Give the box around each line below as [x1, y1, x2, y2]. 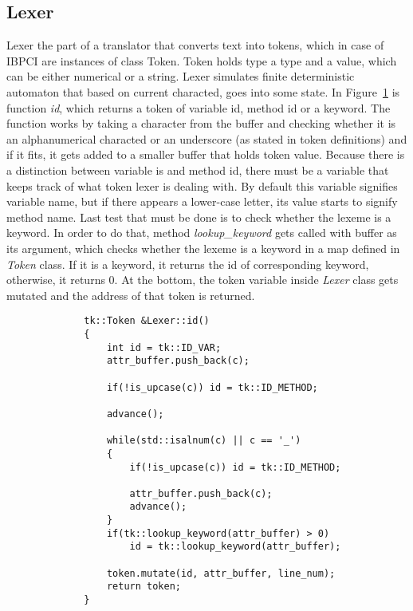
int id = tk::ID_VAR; [106, 341, 222, 353]
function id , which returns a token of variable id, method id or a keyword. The [6, 99, 391, 116]
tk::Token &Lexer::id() [84, 315, 210, 327]
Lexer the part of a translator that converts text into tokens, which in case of [6, 37, 384, 53]
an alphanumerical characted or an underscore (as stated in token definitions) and [6, 130, 407, 147]
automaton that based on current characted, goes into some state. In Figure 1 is [6, 83, 400, 100]
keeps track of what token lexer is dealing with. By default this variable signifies [6, 177, 398, 194]
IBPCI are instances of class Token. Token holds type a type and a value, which [6, 52, 397, 69]
